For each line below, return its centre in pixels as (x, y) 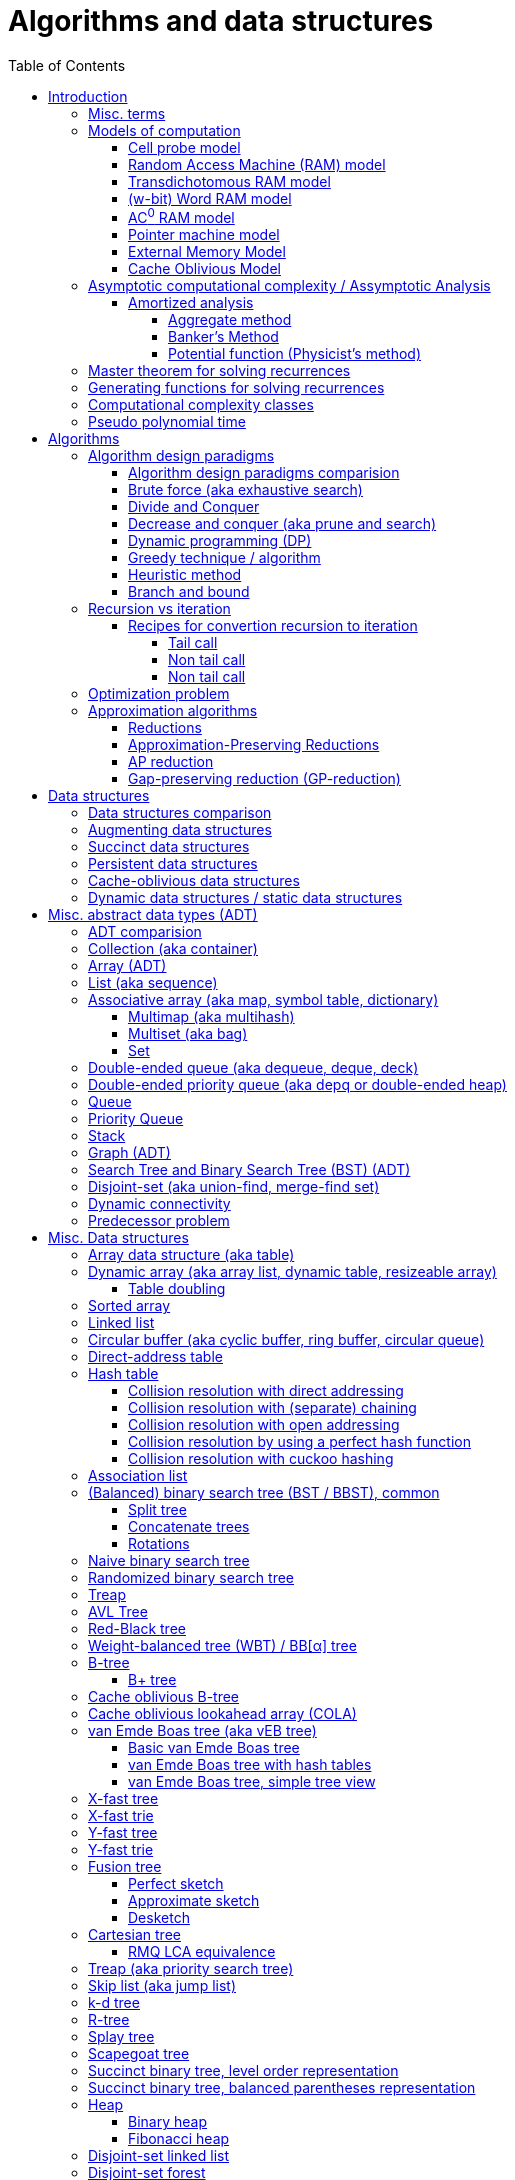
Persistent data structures (173, 864)
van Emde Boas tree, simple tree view (252, 1782)
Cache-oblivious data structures (194, 881)
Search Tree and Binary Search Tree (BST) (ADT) (249, 1170)
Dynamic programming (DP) (220, 541)
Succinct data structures (169, 847)
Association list (138, 1476)
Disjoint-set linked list (158, 2156)
